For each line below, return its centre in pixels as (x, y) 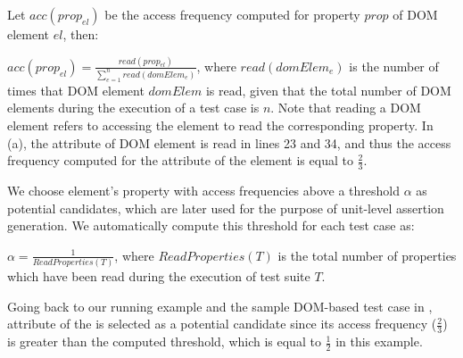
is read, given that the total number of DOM (328, 90)
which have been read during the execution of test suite (159, 276)
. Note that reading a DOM (346, 108)
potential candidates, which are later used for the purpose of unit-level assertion (226, 208)
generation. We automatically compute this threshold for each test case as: (211, 225)
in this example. (379, 341)
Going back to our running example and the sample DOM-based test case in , (220, 306)
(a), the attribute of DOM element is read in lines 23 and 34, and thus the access (229, 142)
